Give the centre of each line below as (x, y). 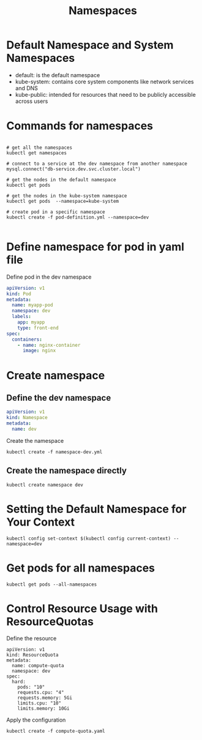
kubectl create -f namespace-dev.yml (54, 452)
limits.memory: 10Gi (43, 709)
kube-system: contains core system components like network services (104, 81)
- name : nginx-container (49, 345)
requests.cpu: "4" (41, 693)
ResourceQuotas (50, 621)
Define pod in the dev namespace (49, 277)
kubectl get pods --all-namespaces (52, 584)
